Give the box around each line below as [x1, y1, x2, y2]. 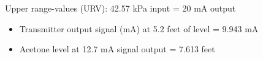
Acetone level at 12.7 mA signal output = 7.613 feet [19, 43, 215, 55]
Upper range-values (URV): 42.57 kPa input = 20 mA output [5, 2, 236, 14]
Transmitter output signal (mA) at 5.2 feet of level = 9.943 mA [19, 22, 259, 35]
